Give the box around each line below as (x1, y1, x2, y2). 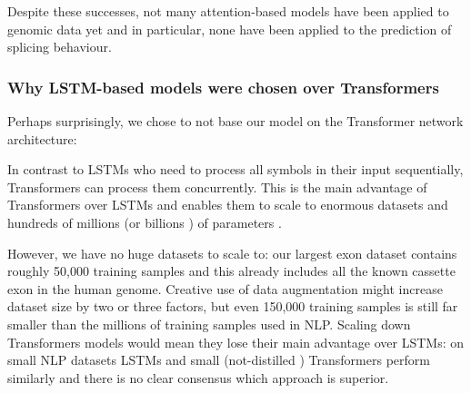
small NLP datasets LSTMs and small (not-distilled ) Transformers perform (7, 350, 430, 369)
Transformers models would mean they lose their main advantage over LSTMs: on (7, 332, 465, 351)
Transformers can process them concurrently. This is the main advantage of (7, 177, 427, 196)
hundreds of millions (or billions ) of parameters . (7, 212, 282, 231)
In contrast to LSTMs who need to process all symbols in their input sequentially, (7, 160, 464, 179)
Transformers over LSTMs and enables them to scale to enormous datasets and (7, 195, 448, 214)
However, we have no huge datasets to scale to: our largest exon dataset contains (7, 243, 457, 262)
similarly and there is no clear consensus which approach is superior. (7, 368, 389, 387)
